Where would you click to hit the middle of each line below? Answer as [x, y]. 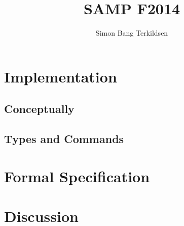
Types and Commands [64, 139]
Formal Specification [77, 176]
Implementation [61, 76]
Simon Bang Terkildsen [132, 33]
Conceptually [39, 109]
